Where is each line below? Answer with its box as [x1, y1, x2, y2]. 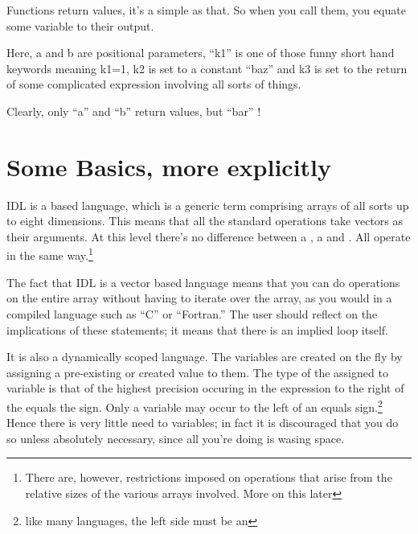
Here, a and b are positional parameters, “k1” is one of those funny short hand [6, 44, 395, 61]
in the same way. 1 [6, 244, 93, 264]
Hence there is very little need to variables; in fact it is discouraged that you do [6, 414, 399, 431]
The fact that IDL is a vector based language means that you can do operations [6, 273, 400, 290]
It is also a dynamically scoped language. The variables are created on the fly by [6, 348, 403, 365]
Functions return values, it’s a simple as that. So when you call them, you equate [6, 2, 406, 18]
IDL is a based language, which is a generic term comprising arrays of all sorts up [6, 196, 409, 213]
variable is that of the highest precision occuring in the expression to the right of [6, 380, 404, 396]
